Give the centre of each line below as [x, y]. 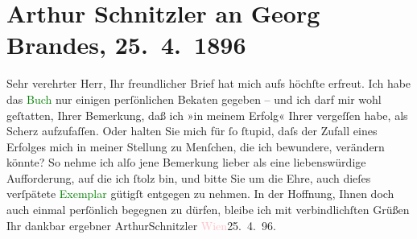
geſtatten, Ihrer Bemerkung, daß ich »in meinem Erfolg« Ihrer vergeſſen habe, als [207, 115]
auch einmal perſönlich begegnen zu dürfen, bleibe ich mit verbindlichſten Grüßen [208, 210]
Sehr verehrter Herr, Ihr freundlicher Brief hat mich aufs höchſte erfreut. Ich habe [209, 83]
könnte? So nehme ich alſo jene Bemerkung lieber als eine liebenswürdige [186, 162]
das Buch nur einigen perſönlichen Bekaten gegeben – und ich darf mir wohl [194, 99]
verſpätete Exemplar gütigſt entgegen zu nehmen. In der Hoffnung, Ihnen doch [200, 194]
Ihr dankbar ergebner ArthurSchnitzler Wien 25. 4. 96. [141, 225]
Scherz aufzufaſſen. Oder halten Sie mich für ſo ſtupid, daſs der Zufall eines [192, 131]
